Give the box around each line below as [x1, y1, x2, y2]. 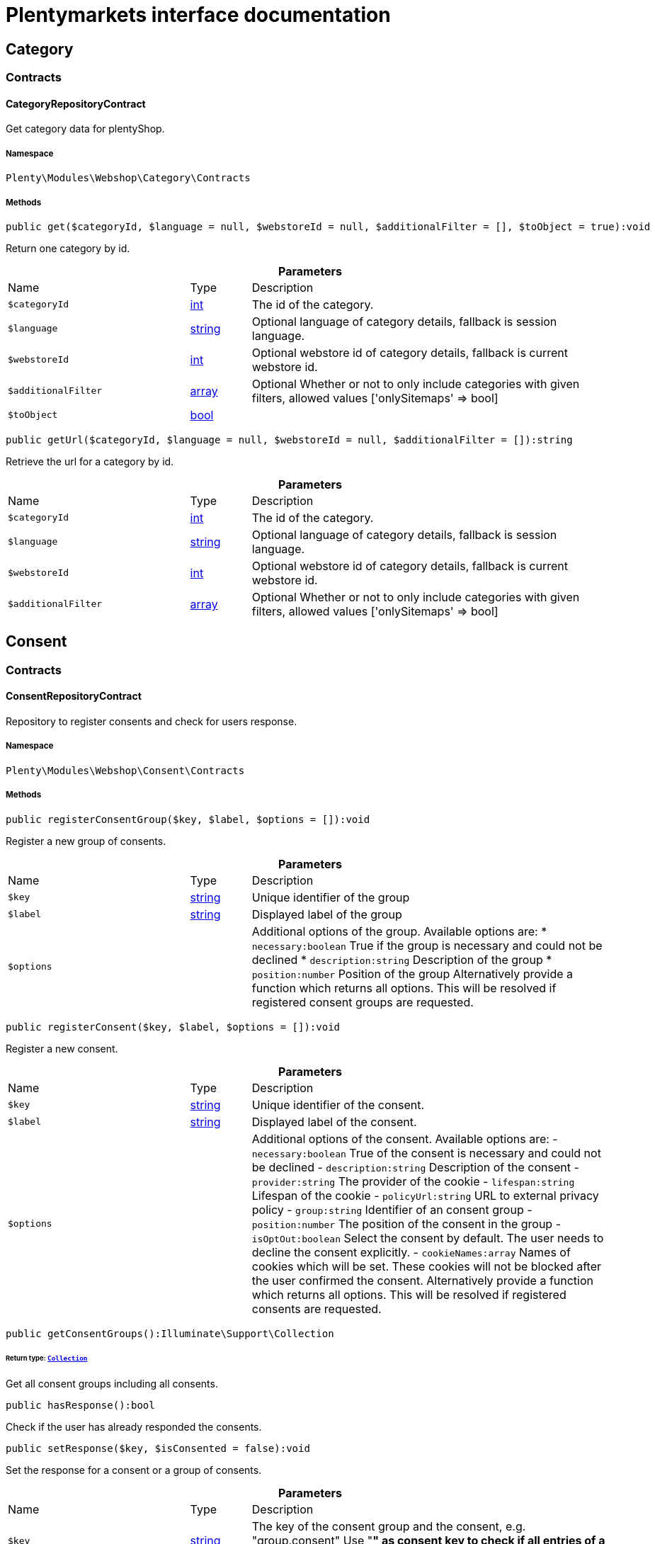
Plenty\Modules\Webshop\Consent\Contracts [6, 764, 245, 776]
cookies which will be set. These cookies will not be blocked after [251, 1259, 602, 1273]
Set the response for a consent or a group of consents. [6, 1464, 262, 1477]
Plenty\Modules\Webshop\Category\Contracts [6, 172, 251, 184]
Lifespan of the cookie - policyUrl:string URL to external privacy [251, 1188, 599, 1203]
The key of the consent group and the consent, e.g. [251, 1519, 526, 1534]
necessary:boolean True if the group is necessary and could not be [251, 938, 603, 953]
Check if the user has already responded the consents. [6, 1421, 262, 1434]
